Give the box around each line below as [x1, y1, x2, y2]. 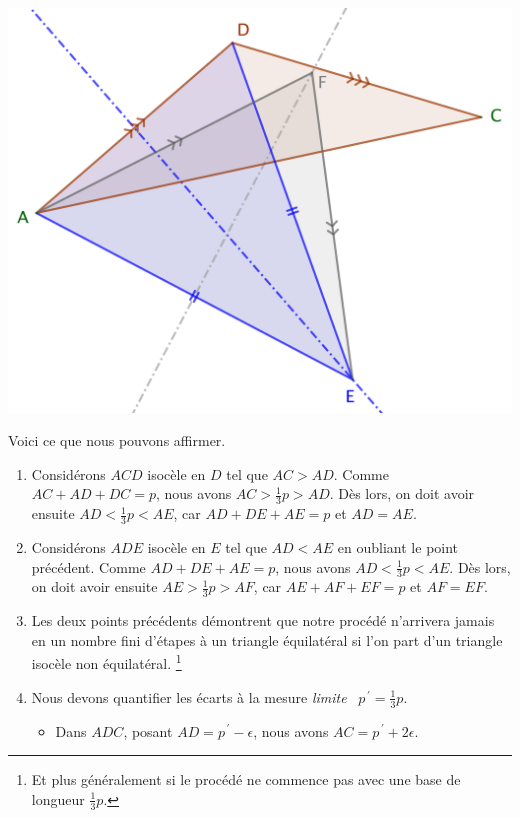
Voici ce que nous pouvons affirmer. [8, 430, 226, 451]
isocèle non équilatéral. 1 [31, 650, 182, 674]
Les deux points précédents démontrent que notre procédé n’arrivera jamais [31, 610, 495, 631]
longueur [31, 788, 85, 809]
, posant [123, 720, 173, 741]
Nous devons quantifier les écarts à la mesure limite [31, 686, 347, 707]
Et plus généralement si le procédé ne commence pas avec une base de [31, 769, 461, 790]
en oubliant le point [337, 537, 459, 558]
